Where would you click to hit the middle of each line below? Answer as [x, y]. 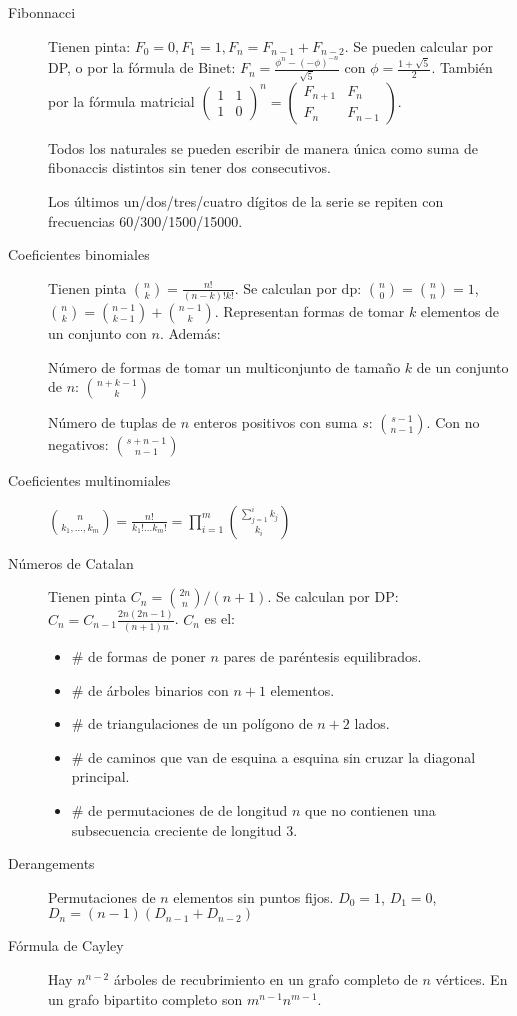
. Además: [190, 333]
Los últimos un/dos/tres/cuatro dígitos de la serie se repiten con [246, 200]
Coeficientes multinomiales [89, 480]
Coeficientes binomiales [79, 254]
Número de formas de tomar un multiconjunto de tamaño [224, 366]
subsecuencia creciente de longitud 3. [184, 829]
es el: [219, 618]
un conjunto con [97, 333]
